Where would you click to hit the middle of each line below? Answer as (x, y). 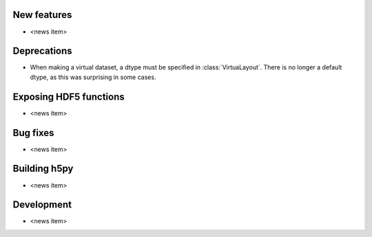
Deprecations (42, 51)
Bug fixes (33, 133)
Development (42, 205)
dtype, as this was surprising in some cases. (93, 77)
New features (42, 15)
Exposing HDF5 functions (69, 97)
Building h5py (43, 169)
